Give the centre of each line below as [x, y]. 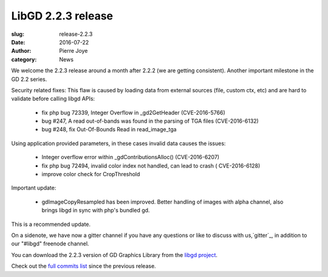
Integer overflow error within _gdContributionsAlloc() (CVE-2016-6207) [131, 157]
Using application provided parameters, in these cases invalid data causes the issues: [118, 143]
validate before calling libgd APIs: [53, 99]
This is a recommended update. [51, 224]
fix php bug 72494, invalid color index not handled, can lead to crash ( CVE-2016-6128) [151, 166]
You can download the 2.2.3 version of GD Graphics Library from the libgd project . [114, 255]
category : [24, 59]
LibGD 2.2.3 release [62, 16]
